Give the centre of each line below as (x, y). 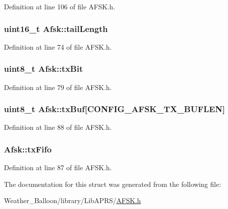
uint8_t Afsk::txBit (44, 69)
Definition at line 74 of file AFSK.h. (58, 46)
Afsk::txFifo (28, 149)
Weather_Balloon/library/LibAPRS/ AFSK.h (73, 200)
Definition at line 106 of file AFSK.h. (60, 6)
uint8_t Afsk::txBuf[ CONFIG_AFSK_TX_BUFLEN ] (114, 109)
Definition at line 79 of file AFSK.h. (58, 87)
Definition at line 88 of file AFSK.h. (58, 127)
